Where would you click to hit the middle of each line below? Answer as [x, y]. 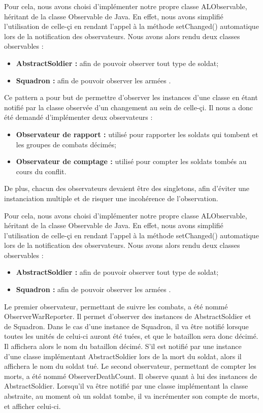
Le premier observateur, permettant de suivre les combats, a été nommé [116, 306]
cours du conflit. [41, 171]
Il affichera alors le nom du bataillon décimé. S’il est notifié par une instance [123, 346]
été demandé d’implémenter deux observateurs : [78, 117]
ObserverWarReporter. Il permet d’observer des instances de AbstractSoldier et [128, 316]
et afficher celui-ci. [32, 406]
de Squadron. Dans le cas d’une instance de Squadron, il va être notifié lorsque [126, 326]
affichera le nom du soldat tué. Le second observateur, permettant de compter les [130, 366]
